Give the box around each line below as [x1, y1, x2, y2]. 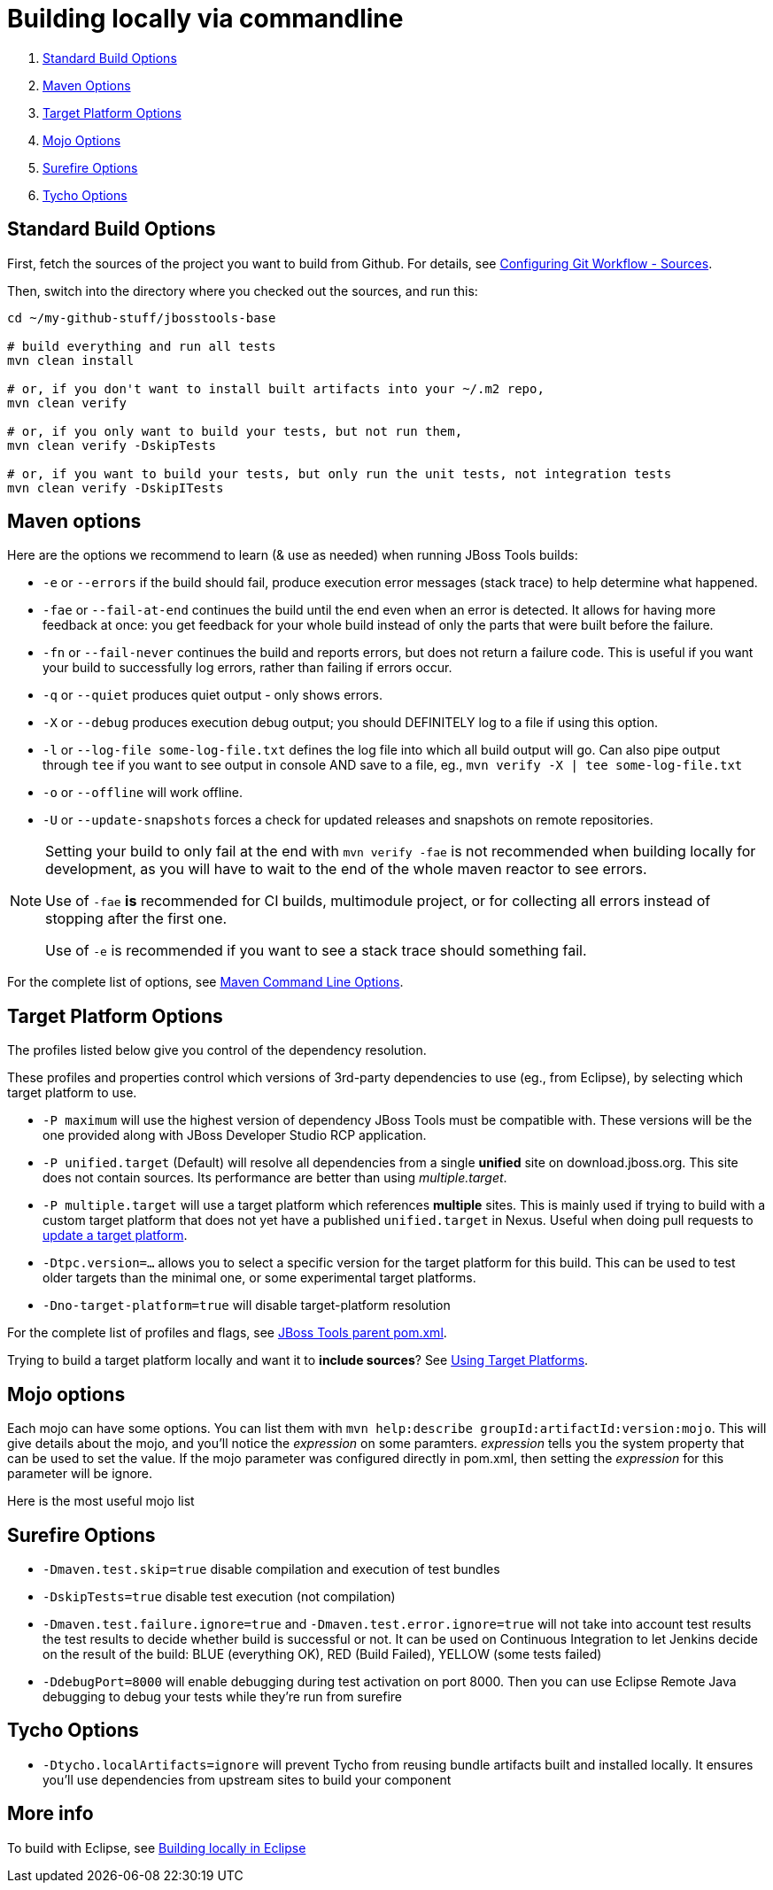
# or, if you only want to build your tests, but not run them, [7, 423, 463, 438]
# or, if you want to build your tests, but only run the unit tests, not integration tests [7, 466, 672, 481]
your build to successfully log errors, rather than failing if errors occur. [43, 660, 452, 676]
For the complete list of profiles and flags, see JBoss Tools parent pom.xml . [7, 1325, 447, 1341]
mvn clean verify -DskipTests [7, 438, 217, 453]
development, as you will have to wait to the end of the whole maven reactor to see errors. [45, 860, 647, 879]
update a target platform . [43, 1228, 188, 1243]
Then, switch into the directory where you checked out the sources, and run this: [7, 283, 478, 298]
